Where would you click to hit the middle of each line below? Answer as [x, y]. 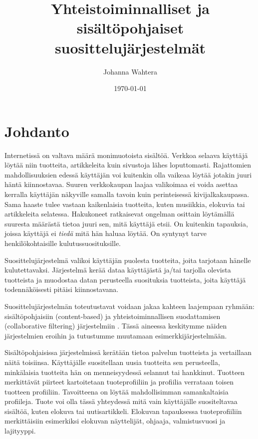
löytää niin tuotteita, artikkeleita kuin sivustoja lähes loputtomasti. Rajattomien [128, 165]
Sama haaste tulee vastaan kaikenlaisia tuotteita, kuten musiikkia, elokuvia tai [125, 204]
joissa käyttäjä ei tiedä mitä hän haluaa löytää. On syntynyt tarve [106, 233]
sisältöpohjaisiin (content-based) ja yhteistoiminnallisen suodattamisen [113, 316]
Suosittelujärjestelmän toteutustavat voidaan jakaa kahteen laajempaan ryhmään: [129, 306]
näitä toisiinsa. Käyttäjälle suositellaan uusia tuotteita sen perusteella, [112, 362]
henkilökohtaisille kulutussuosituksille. [63, 243]
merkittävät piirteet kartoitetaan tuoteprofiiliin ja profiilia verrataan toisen [119, 382]
